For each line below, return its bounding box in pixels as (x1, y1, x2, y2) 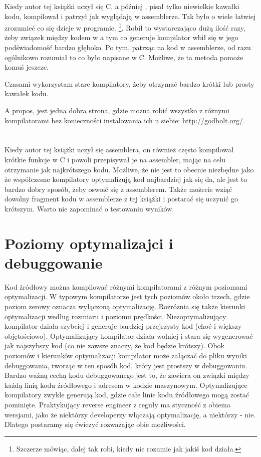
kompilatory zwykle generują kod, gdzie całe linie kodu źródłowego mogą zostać (5, 389, 249, 400)
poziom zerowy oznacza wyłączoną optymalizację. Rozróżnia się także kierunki (5, 301, 245, 312)
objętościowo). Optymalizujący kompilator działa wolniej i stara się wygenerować (5, 330, 253, 341)
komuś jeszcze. (5, 62, 49, 72)
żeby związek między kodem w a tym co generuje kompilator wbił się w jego (5, 32, 238, 43)
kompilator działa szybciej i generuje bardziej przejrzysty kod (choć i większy (5, 321, 242, 331)
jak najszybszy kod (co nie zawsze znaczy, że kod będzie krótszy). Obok (5, 340, 224, 351)
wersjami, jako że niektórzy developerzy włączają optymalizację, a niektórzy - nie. (5, 409, 256, 419)
